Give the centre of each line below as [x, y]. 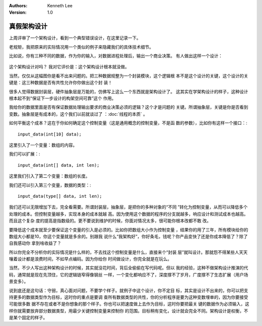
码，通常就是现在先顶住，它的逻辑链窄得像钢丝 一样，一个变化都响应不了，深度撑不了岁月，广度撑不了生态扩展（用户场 [129, 275]
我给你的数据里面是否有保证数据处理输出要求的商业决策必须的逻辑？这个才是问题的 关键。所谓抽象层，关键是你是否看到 [129, 107]
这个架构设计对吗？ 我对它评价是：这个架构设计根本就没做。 [69, 67]
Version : [18, 13]
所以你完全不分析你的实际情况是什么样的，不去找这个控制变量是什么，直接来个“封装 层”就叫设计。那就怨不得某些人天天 [128, 252]
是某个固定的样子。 [28, 318]
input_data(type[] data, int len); [60, 196]
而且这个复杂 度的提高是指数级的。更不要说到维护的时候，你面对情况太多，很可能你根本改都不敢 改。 [110, 221]
